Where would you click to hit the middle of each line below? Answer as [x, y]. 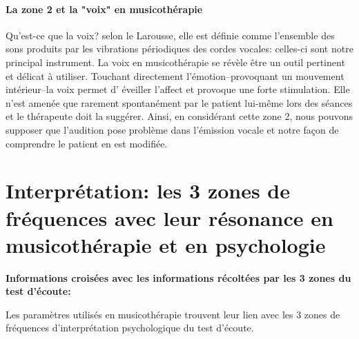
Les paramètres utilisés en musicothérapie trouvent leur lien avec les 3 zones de [173, 314]
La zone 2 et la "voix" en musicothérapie [104, 9]
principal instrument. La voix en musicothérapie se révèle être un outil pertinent [175, 62]
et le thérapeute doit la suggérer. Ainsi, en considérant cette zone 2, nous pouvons [179, 116]
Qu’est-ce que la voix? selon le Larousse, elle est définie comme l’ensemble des [170, 35]
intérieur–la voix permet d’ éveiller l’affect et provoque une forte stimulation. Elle [178, 89]
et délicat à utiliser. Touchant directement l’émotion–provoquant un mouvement [175, 75]
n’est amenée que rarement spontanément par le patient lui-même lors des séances [179, 102]
